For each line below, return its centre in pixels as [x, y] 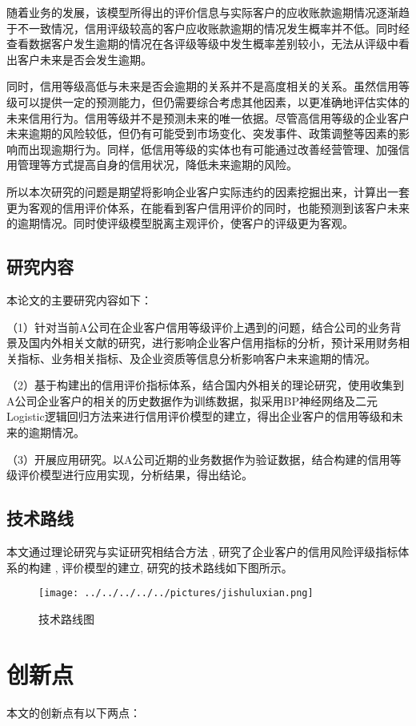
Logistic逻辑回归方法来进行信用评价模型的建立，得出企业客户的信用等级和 [199, 416]
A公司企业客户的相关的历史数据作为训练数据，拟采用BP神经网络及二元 [192, 400]
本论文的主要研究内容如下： [79, 299]
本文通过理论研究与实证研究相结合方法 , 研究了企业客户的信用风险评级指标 [202, 552]
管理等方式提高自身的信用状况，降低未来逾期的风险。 [157, 165]
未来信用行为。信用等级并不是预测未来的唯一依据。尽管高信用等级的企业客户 [208, 117]
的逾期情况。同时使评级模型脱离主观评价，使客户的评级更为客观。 [180, 223]
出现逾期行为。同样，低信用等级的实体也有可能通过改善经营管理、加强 [213, 149]
